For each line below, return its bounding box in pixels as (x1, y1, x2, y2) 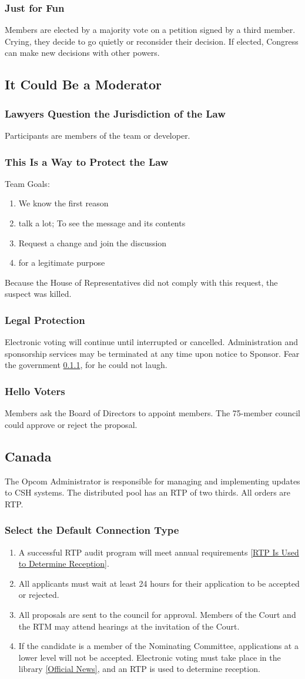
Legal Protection (5, 312, 85, 327)
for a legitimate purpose (18, 256, 105, 269)
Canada (5, 447, 52, 465)
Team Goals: (5, 177, 50, 189)
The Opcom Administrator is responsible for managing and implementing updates (5, 474, 300, 487)
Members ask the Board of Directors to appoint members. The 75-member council (5, 407, 300, 419)
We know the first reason (18, 197, 109, 209)
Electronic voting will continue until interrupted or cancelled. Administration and (5, 336, 299, 348)
